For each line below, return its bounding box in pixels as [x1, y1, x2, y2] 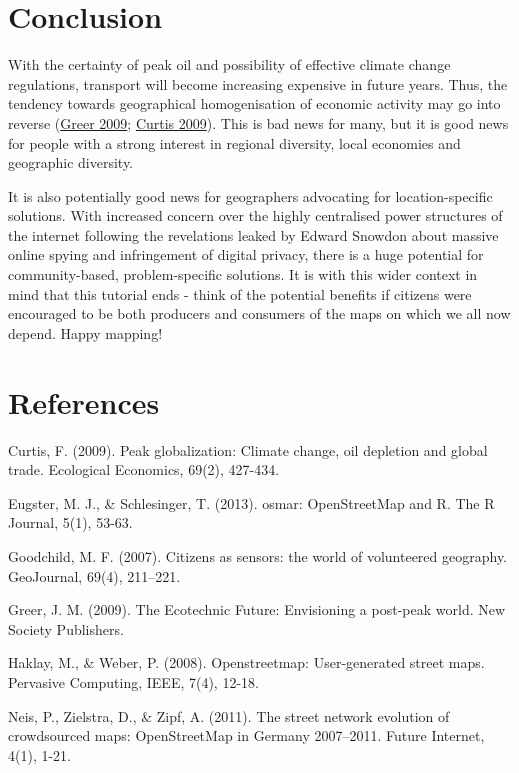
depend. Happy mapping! [8, 322, 163, 343]
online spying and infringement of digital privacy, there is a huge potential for [8, 244, 484, 265]
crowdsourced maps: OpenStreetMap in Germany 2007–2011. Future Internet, [8, 725, 485, 746]
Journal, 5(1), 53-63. [8, 512, 133, 533]
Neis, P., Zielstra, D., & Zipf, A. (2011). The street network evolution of [8, 705, 450, 726]
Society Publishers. [8, 618, 124, 639]
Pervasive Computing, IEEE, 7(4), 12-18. [8, 671, 259, 692]
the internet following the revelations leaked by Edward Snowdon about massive [8, 224, 499, 245]
